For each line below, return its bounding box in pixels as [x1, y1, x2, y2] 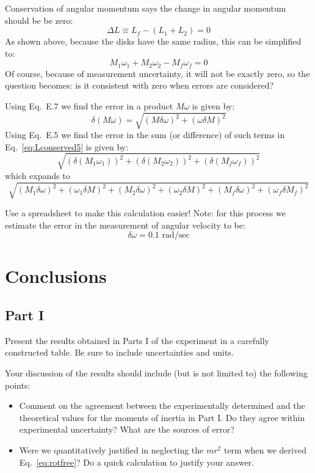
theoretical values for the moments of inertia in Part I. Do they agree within [19, 411, 305, 424]
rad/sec [162, 231, 190, 240]
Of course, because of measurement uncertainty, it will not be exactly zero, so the [5, 67, 310, 79]
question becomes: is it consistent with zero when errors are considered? [5, 79, 274, 92]
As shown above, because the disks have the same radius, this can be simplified [5, 35, 302, 48]
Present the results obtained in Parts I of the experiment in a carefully [5, 334, 269, 346]
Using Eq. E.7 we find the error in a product [5, 100, 173, 112]
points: [5, 378, 31, 391]
